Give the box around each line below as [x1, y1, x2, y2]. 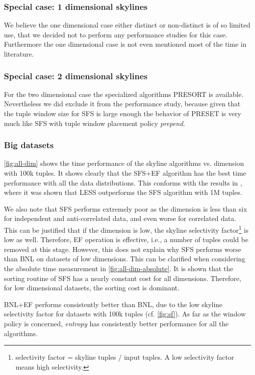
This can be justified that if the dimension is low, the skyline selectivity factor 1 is [4, 223, 249, 235]
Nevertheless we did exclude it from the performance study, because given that [4, 98, 241, 109]
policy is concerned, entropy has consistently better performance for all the [4, 318, 229, 328]
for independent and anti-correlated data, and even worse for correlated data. [4, 213, 236, 223]
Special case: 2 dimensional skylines [4, 69, 148, 82]
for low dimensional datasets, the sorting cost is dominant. [4, 282, 179, 293]
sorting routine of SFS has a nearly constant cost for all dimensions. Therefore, [4, 273, 241, 283]
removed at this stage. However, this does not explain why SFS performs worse [4, 244, 241, 254]
